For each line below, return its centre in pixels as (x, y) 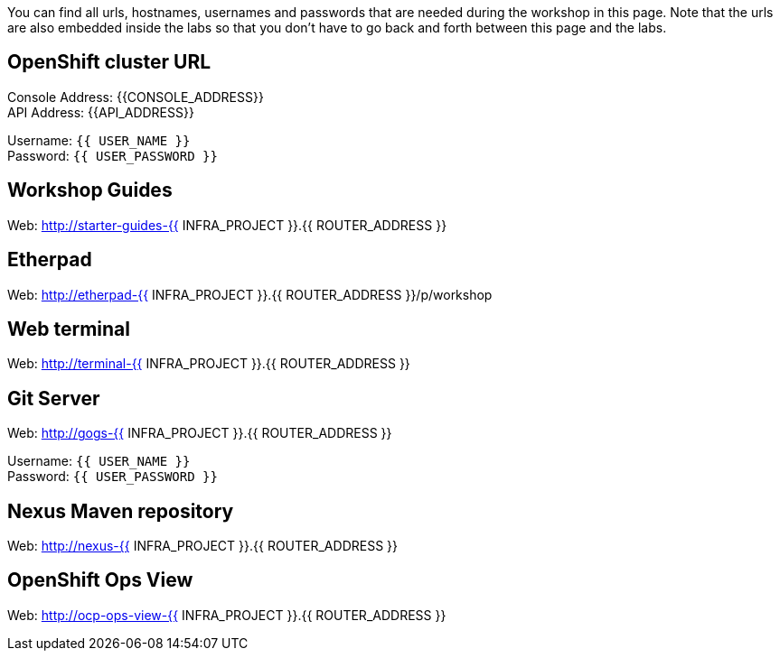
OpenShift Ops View (100, 580)
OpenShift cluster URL (109, 62)
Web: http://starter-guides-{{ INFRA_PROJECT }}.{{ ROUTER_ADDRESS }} (227, 225)
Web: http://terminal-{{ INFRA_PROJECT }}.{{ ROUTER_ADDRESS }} (209, 364)
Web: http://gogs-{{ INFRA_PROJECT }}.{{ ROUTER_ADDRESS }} (200, 433)
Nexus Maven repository (121, 511)
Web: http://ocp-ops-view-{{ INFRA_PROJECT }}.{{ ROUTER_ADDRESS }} (227, 615)
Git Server (54, 398)
